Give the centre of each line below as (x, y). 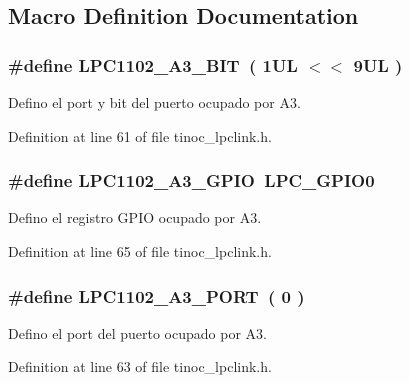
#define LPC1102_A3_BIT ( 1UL (153, 64)
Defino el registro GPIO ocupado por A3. (135, 217)
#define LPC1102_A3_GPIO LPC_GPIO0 (191, 180)
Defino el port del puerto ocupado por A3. (137, 332)
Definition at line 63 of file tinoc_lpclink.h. (140, 366)
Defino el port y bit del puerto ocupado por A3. (154, 102)
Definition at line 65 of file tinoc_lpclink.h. (140, 251)
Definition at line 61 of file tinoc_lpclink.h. (140, 135)
